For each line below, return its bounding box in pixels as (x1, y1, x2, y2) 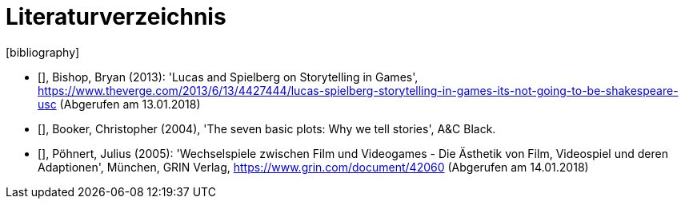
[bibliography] (6, 45, 80, 59)
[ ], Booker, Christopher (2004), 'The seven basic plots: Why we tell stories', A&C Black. (38, 121, 496, 136)
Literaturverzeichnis (6, 3, 226, 30)
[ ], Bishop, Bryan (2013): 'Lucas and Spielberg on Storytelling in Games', (38, 69, 419, 84)
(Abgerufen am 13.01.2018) (59, 97, 201, 111)
